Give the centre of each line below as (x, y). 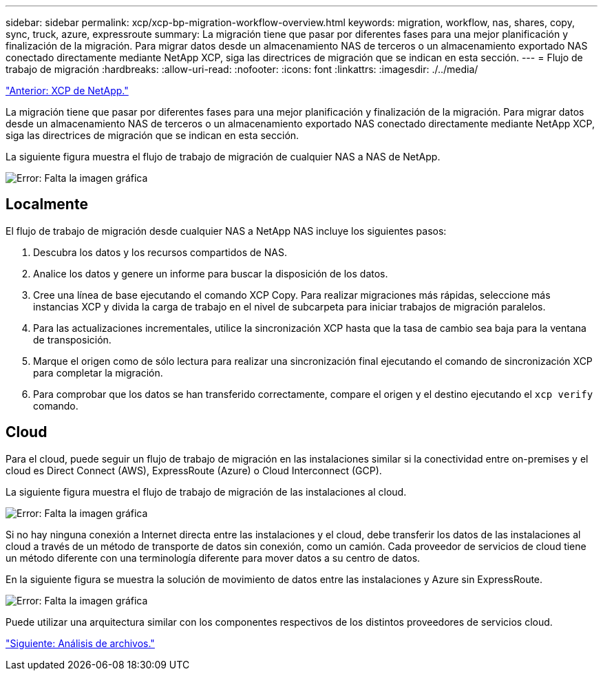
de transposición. (72, 339)
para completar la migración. (98, 372)
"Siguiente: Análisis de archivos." (80, 643)
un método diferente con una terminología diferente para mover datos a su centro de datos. (213, 558)
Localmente (47, 204)
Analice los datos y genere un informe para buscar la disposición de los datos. (211, 273)
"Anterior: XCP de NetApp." (67, 91)
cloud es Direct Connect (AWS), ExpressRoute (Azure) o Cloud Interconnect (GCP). (194, 470)
